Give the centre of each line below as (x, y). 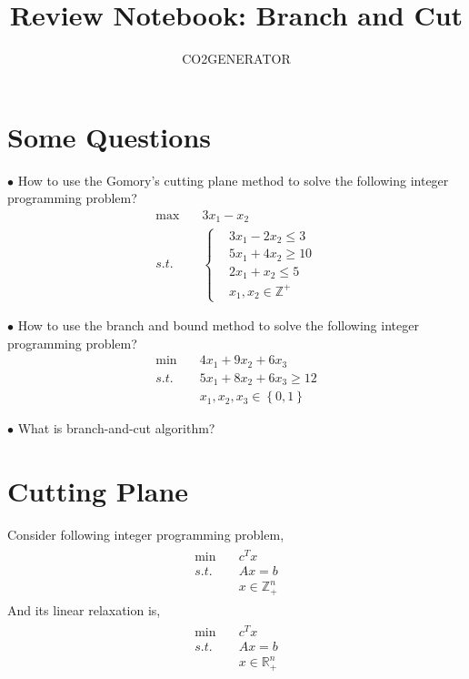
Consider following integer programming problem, (146, 535)
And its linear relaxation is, (84, 609)
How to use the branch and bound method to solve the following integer (218, 325)
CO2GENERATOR (236, 59)
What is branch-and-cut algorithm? (116, 428)
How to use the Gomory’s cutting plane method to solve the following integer (233, 180)
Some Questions (110, 136)
